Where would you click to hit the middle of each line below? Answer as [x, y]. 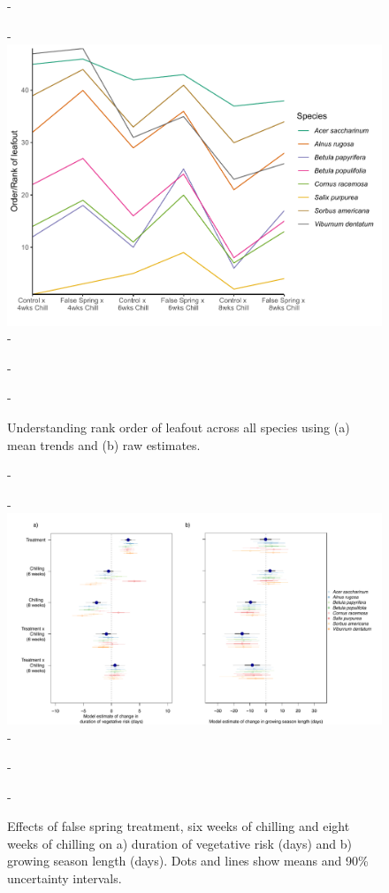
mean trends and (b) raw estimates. [104, 444]
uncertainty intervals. [65, 878]
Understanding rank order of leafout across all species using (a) [179, 427]
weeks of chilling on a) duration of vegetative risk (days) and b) [179, 843]
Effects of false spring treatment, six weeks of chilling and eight [179, 826]
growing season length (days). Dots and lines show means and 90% [188, 861]
